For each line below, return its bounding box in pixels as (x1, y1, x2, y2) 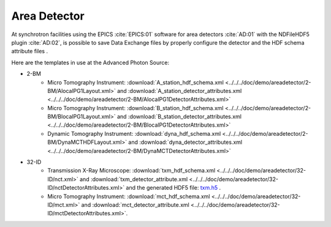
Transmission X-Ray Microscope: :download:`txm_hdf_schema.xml (47, 167, 216, 174)
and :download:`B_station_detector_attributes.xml (116, 113, 242, 121)
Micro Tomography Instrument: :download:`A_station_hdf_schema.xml (47, 78, 224, 86)
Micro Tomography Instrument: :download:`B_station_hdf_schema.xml (47, 104, 224, 111)
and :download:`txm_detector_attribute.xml (80, 175, 188, 183)
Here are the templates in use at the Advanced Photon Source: (11, 59, 170, 66)
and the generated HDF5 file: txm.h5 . (126, 184, 221, 192)
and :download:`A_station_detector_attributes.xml (116, 87, 242, 94)
